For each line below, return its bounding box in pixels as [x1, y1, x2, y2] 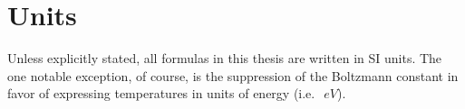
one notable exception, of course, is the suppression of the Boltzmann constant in [7, 66, 459, 85]
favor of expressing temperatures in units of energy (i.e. [7, 84, 315, 103]
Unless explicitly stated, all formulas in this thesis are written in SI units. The [7, 49, 442, 68]
